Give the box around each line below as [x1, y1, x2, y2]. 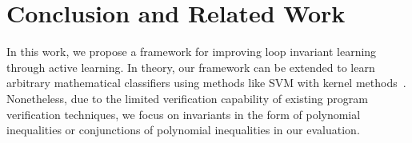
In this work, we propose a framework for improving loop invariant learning [6, 43, 377, 60]
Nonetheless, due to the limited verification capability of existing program [6, 89, 368, 106]
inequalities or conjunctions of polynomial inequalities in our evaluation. [6, 121, 360, 138]
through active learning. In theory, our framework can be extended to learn [6, 58, 375, 75]
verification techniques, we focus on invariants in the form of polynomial [6, 105, 361, 122]
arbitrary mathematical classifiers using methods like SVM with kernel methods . [6, 74, 406, 91]
